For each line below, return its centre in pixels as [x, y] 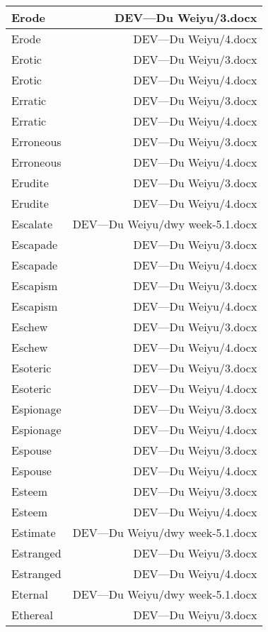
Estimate [34, 532]
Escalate [32, 224]
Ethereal [32, 615]
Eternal [30, 594]
